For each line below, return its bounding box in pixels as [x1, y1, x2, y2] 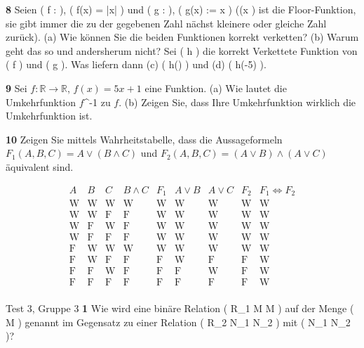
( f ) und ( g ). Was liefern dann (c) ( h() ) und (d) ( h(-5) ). [6, 57, 267, 72]
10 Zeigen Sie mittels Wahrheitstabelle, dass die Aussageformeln [6, 131, 283, 146]
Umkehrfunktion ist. [6, 108, 93, 123]
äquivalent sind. [6, 159, 74, 174]
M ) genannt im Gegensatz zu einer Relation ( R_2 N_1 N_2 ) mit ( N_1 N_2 [6, 314, 351, 329]
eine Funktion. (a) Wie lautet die [144, 80, 287, 95]
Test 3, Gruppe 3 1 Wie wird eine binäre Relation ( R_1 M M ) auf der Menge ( [6, 301, 354, 316]
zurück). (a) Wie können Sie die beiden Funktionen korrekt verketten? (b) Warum [6, 30, 359, 44]
